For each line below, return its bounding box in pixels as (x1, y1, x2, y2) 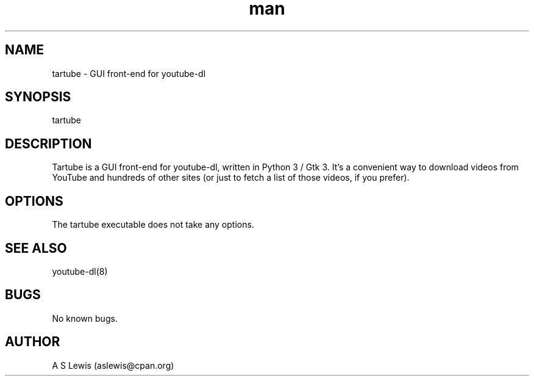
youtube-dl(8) (52, 266, 108, 277)
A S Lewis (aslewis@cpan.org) (52, 360, 174, 371)
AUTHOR (5, 334, 60, 350)
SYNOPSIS (5, 89, 71, 105)
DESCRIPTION (5, 136, 92, 151)
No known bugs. (52, 313, 118, 324)
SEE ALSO (5, 240, 67, 256)
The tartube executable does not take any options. (52, 219, 254, 230)
